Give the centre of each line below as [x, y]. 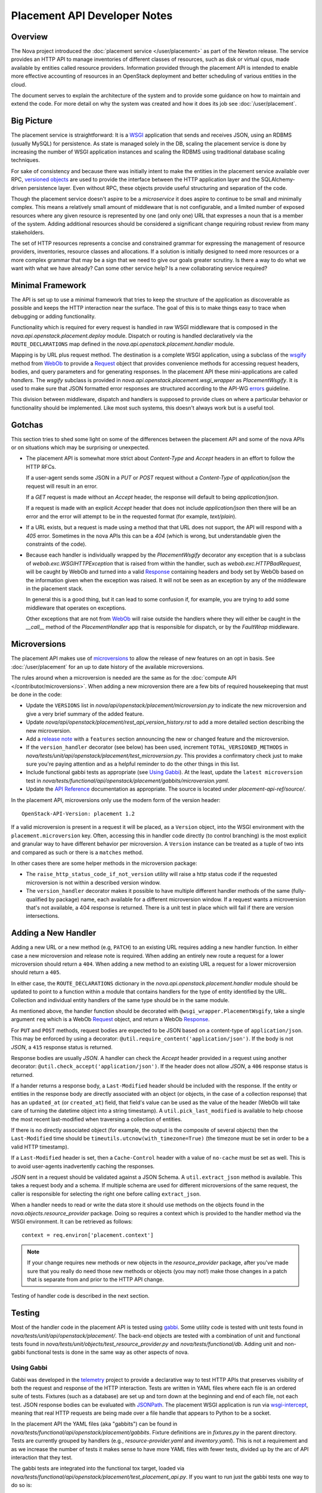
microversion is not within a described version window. [93, 882]
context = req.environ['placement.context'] [88, 1235]
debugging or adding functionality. [53, 316]
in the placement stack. [55, 588]
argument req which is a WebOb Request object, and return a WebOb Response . [110, 1019]
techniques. [25, 160]
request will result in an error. [62, 486]
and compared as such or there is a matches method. [77, 852]
